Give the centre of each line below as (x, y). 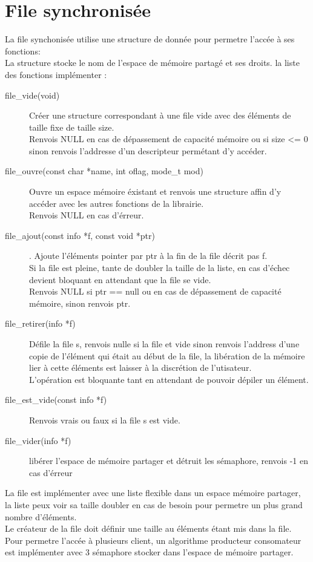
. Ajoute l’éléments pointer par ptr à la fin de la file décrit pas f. (148, 256)
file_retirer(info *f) (40, 323)
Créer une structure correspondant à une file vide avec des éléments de (160, 115)
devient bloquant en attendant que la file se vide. (120, 279)
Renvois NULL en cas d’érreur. (87, 215)
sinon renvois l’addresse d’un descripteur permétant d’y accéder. (148, 150)
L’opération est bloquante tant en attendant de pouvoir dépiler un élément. (169, 379)
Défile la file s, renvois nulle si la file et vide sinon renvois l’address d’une (164, 344)
